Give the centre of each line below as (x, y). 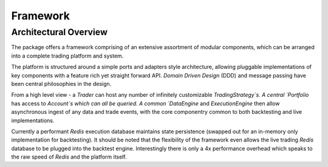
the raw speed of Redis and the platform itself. (69, 157)
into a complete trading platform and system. (67, 56)
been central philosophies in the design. (61, 83)
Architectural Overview (59, 32)
